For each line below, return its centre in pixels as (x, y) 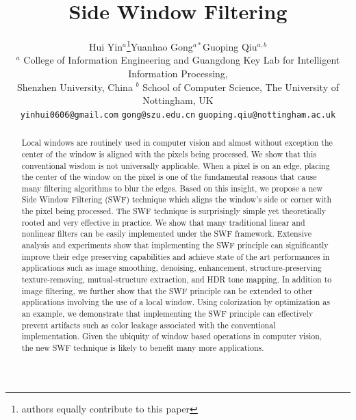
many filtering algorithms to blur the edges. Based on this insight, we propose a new (172, 188)
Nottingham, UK (178, 100)
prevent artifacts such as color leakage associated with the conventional (149, 325)
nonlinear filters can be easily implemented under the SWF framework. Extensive (166, 234)
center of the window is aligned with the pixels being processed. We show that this (169, 154)
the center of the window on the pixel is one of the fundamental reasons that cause (169, 177)
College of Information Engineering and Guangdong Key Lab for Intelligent (182, 60)
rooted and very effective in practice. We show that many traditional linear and (163, 222)
